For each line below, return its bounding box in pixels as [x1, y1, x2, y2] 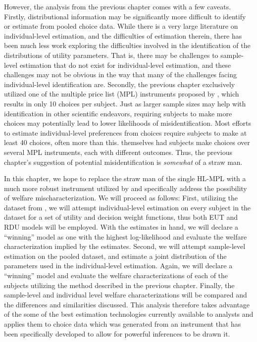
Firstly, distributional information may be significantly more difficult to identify [4, 11, 246, 21]
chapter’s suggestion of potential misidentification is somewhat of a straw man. [4, 156, 243, 167]
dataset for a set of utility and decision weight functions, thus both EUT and [4, 212, 238, 222]
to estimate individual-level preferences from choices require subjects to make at [4, 127, 247, 138]
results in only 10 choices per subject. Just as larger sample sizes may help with [4, 98, 246, 108]
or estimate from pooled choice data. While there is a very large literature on [4, 21, 238, 31]
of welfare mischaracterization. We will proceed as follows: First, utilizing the [4, 193, 238, 203]
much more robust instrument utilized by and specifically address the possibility [4, 183, 247, 193]
